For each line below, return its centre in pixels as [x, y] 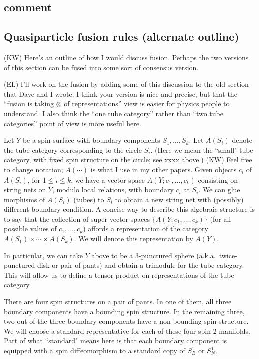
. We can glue [219, 189]
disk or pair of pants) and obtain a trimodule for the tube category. [141, 265]
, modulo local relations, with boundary [113, 189]
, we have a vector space [108, 179]
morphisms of [25, 199]
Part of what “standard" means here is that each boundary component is [116, 341]
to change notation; [34, 169]
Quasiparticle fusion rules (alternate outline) [122, 36]
